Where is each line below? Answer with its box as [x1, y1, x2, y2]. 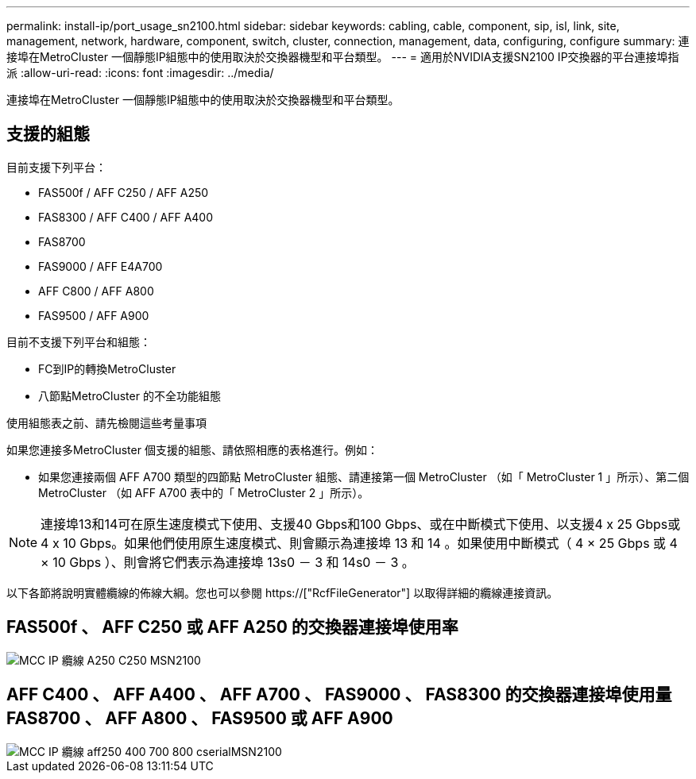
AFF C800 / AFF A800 [38, 283, 154, 298]
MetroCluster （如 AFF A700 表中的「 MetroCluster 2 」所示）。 [38, 485, 369, 499]
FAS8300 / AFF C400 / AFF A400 [38, 210, 214, 224]
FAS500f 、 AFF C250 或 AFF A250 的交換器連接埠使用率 [6, 617, 458, 638]
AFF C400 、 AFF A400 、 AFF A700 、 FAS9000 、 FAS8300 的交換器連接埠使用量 [6, 685, 672, 705]
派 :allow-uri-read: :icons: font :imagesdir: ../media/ [6, 66, 274, 79]
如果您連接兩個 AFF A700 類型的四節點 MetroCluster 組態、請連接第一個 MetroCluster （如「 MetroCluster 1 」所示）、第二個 [38, 469, 690, 484]
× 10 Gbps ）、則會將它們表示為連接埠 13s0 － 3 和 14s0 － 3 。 [41, 553, 415, 570]
